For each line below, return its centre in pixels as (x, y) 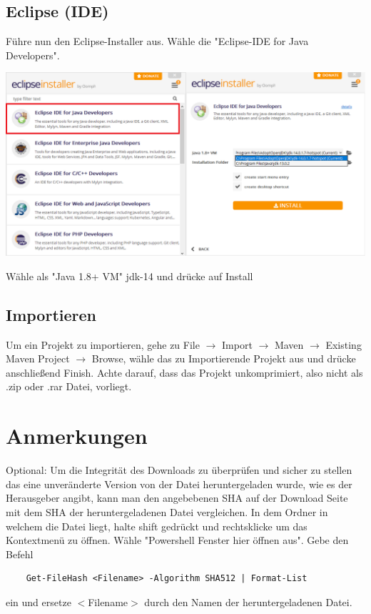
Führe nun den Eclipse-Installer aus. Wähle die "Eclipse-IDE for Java (157, 41)
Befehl (20, 554)
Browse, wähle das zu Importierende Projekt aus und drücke (224, 358)
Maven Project (38, 358)
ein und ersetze (39, 601)
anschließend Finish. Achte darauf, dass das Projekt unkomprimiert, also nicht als (184, 372)
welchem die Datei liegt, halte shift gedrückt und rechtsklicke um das (157, 526)
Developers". (33, 55)
